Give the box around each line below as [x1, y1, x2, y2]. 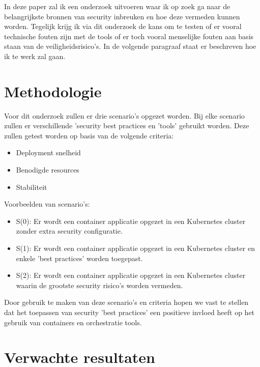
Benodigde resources [16, 164, 79, 175]
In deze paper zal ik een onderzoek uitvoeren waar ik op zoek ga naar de [4, 1, 230, 11]
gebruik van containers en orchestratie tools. [4, 317, 142, 327]
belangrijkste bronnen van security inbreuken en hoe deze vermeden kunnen [4, 11, 240, 21]
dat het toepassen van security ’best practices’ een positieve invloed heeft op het [4, 307, 255, 317]
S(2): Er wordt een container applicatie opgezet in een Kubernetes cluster [16, 270, 246, 280]
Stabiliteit [16, 181, 47, 192]
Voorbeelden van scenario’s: [4, 199, 90, 209]
